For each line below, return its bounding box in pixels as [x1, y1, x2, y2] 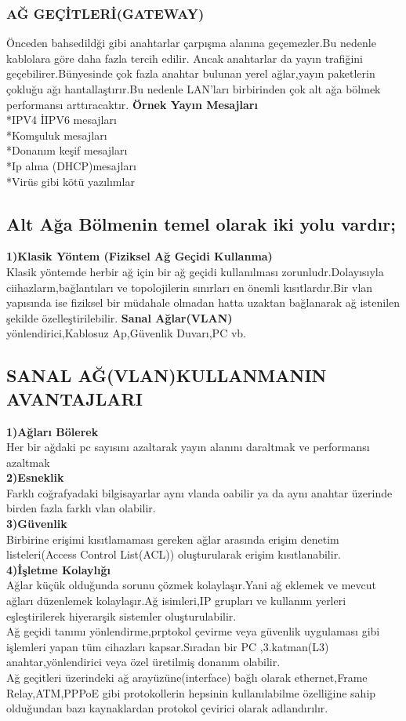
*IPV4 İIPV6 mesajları [6, 111, 117, 128]
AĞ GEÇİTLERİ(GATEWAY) [6, 3, 205, 23]
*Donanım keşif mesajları [6, 142, 128, 158]
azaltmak [6, 453, 50, 470]
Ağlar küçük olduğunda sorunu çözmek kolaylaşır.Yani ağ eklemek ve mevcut [6, 577, 376, 593]
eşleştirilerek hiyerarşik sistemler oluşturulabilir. [6, 607, 237, 624]
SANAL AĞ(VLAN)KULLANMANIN [6, 363, 327, 388]
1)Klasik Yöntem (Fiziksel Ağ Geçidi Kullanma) [6, 248, 273, 264]
